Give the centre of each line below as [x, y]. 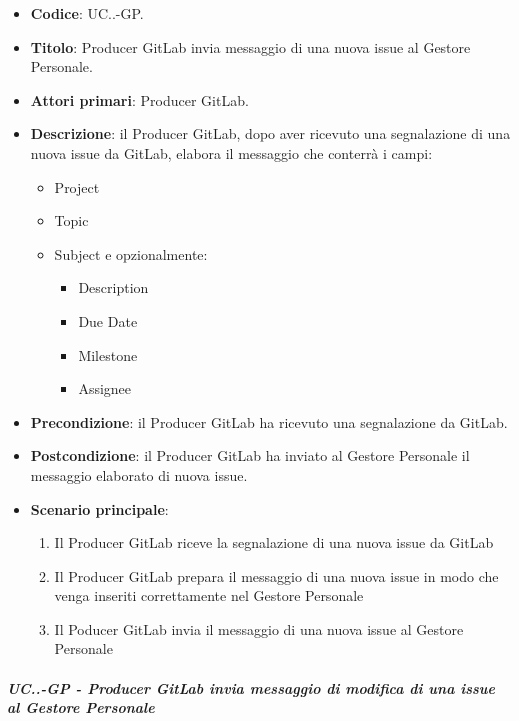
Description [113, 287]
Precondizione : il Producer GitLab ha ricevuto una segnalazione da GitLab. [269, 421]
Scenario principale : [99, 508]
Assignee [105, 388]
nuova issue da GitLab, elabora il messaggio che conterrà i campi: [231, 152]
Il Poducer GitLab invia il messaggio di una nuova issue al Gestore [259, 628]
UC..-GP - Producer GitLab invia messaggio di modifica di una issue [251, 687]
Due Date [108, 320]
